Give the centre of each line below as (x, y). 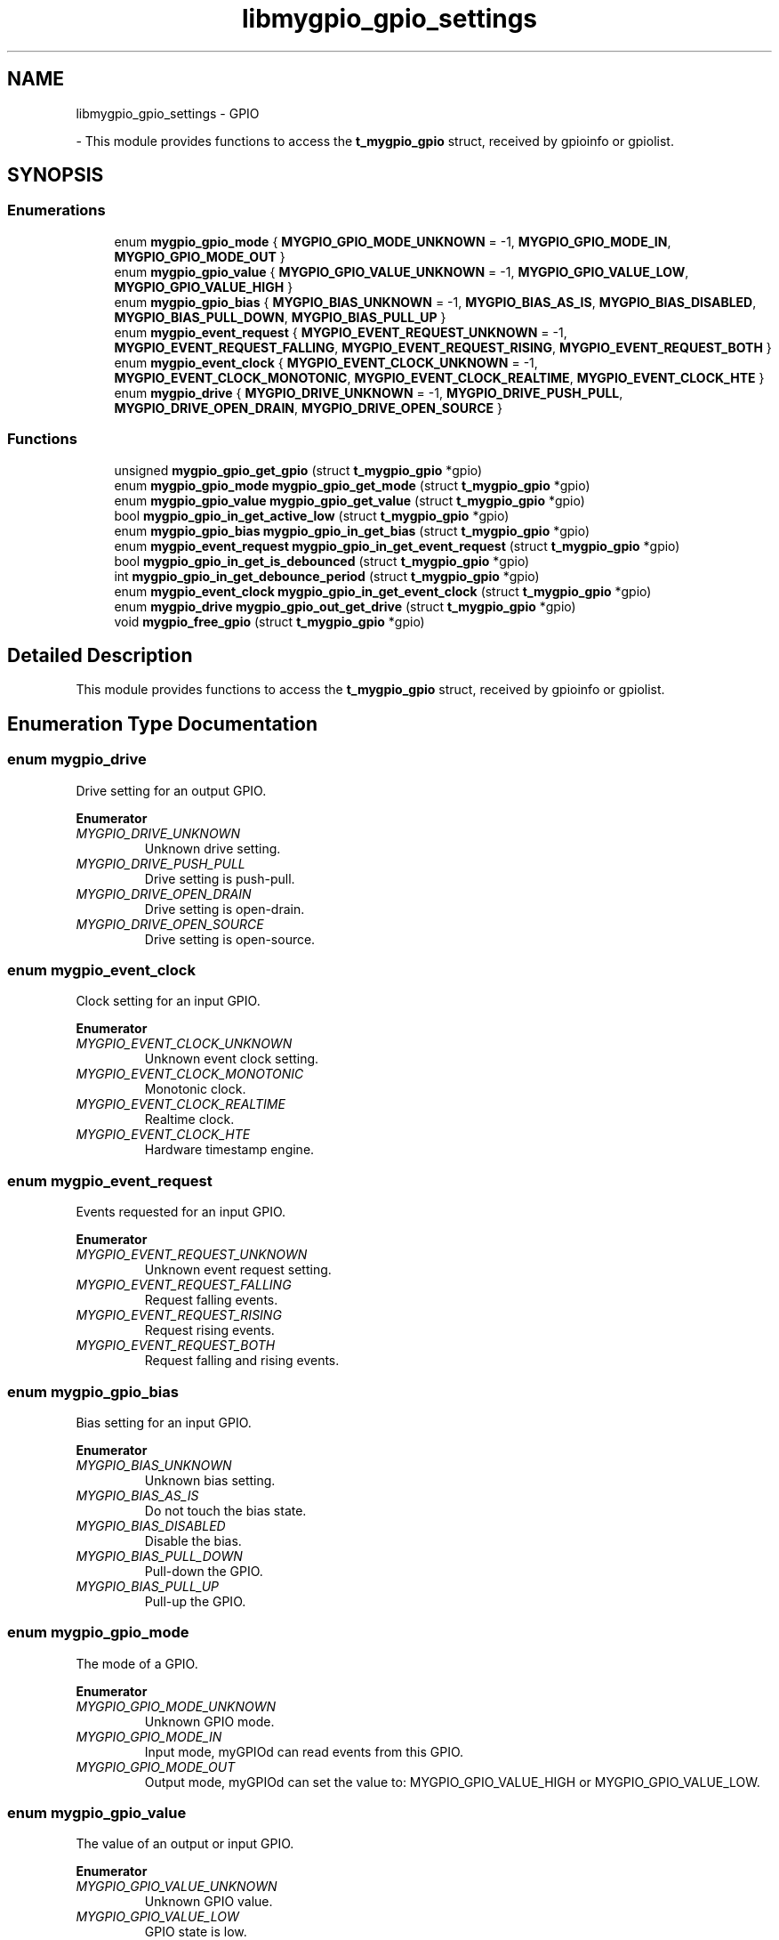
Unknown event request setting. (238, 1270)
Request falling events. (211, 1300)
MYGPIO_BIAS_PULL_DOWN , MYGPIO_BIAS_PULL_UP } (280, 317)
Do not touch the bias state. (225, 1510)
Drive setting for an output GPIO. (171, 790)
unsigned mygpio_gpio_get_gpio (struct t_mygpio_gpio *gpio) (298, 470)
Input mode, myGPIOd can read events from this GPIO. (304, 1751)
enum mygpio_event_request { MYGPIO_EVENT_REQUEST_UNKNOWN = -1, (341, 332)
